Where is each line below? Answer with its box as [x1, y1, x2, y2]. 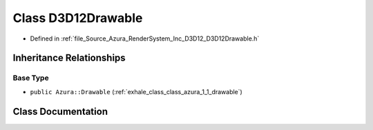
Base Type [12, 73, 49, 83]
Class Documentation [12, 105, 108, 117]
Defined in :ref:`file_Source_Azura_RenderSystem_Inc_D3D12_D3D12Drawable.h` [30, 34, 260, 43]
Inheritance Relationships [12, 52, 126, 64]
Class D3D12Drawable [12, 10, 143, 25]
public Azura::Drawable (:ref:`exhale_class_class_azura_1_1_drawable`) [30, 87, 243, 96]
